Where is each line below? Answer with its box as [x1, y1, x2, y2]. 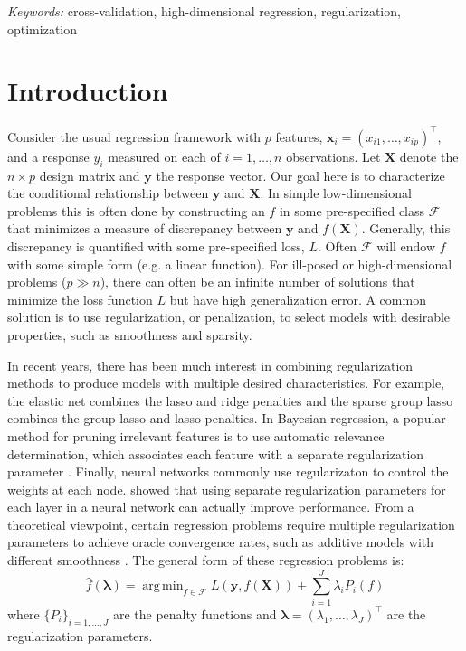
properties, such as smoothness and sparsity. [7, 325, 252, 344]
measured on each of [108, 146, 221, 165]
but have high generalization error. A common [169, 289, 426, 308]
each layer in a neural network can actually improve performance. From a [7, 497, 414, 516]
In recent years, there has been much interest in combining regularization [7, 355, 414, 374]
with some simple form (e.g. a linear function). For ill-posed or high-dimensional [7, 254, 452, 273]
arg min [142, 580, 184, 593]
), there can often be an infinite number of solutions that [100, 272, 415, 291]
